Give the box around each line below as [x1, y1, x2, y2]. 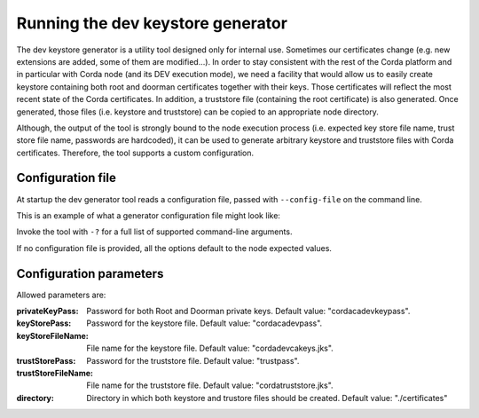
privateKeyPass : [16, 306, 79, 317]
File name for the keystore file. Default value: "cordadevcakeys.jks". [86, 343, 334, 354]
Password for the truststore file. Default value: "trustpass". [86, 355, 300, 366]
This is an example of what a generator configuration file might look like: [16, 209, 281, 221]
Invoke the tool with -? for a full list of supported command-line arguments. [16, 226, 293, 237]
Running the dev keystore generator [16, 13, 288, 33]
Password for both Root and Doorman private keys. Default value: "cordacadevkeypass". [86, 306, 411, 317]
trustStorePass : [16, 355, 76, 366]
